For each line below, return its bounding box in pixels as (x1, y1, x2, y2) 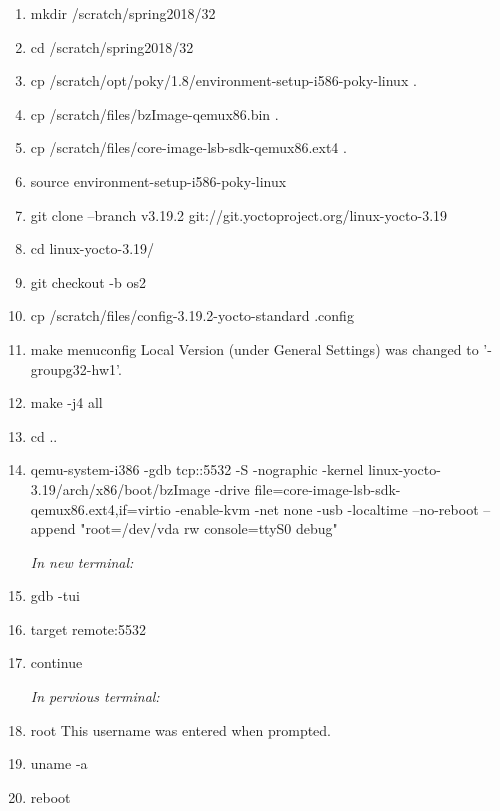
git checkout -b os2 (30, 271, 146, 292)
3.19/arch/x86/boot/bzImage (30, 478, 211, 499)
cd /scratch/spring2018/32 (30, 36, 194, 57)
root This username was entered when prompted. (30, 719, 331, 740)
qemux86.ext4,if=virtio (30, 498, 171, 519)
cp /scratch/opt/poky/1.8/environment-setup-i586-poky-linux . (30, 70, 417, 91)
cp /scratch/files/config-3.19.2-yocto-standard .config (30, 305, 354, 326)
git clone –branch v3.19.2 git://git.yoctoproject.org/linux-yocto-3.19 (30, 204, 448, 225)
